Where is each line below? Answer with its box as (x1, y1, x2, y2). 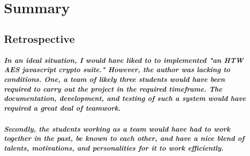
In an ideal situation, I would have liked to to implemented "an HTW (4, 55, 244, 65)
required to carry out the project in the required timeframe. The (4, 83, 223, 94)
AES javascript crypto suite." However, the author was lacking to (4, 64, 231, 75)
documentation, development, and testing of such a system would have (4, 93, 246, 103)
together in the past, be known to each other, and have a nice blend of (4, 133, 245, 143)
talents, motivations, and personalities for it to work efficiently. (4, 142, 224, 153)
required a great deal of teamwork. (4, 102, 121, 113)
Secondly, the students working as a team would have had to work (4, 123, 231, 134)
